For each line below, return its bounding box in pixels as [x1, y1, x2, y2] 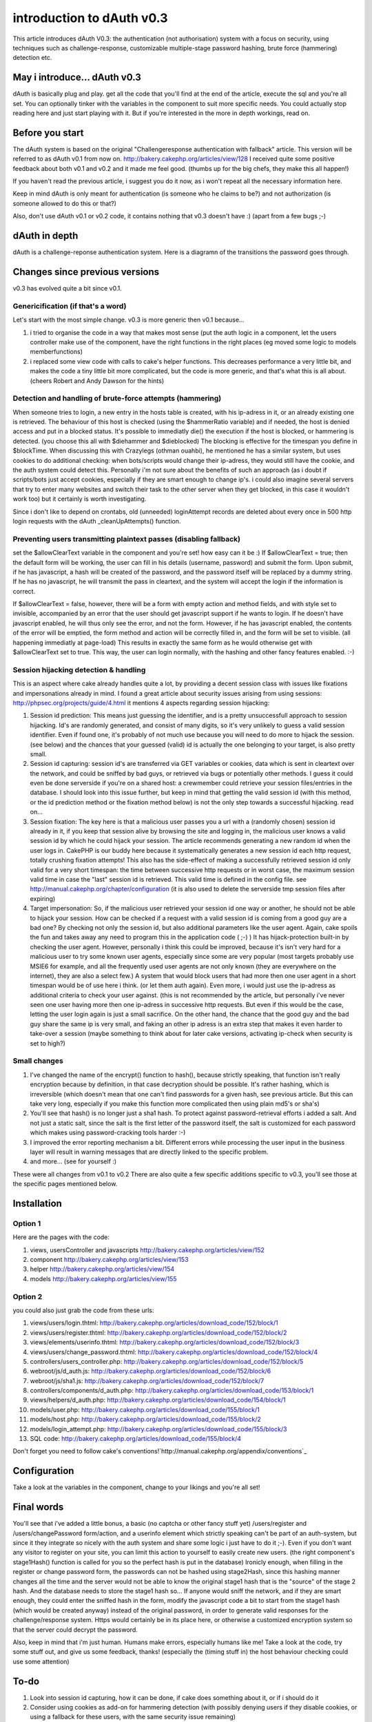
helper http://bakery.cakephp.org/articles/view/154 [30, 1265, 175, 1274]
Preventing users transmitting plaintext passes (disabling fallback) [12, 534, 241, 543]
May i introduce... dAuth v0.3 [12, 72, 141, 83]
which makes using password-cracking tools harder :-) [30, 1128, 186, 1137]
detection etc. [12, 54, 52, 62]
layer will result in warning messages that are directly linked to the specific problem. [30, 1148, 269, 1156]
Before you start [12, 127, 84, 138]
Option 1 [12, 1218, 41, 1228]
